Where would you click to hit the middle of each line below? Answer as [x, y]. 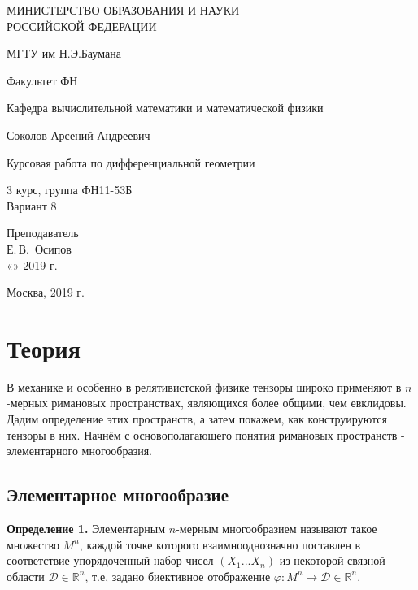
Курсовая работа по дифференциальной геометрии [131, 162]
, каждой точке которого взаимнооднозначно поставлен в [220, 544]
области [26, 576]
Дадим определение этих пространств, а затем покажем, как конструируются [197, 419]
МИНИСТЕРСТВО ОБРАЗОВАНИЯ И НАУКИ [123, 10]
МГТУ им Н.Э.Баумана [64, 53]
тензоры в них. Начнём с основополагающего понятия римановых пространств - [206, 434]
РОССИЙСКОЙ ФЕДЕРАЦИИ [82, 26]
